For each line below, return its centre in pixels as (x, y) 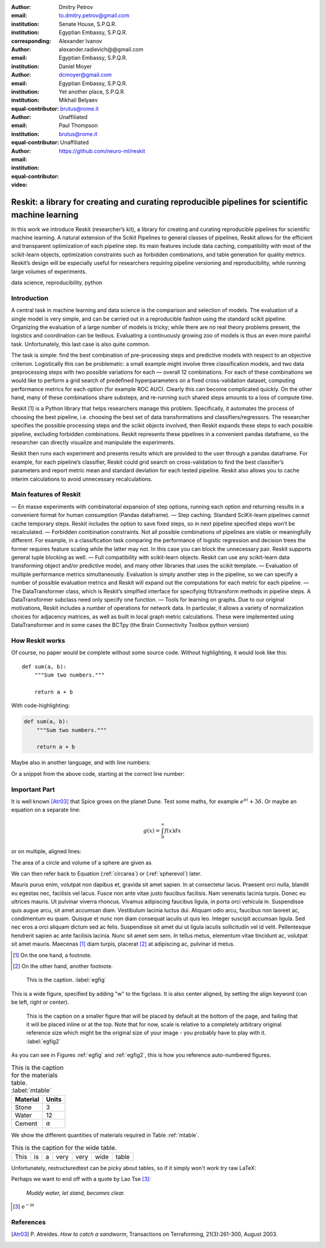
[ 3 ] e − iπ (24, 1206)
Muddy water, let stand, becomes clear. (76, 1193)
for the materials (34, 1075)
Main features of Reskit (46, 495)
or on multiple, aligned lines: (46, 851)
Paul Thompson (78, 125)
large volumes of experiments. (49, 271)
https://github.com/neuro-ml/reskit (102, 151)
